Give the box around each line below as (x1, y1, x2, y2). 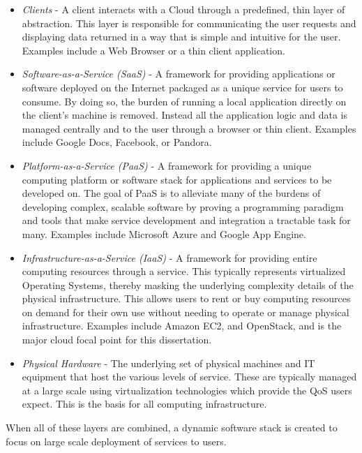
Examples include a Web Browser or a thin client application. (22, 43, 285, 57)
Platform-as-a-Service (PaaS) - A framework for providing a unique (22, 158, 312, 172)
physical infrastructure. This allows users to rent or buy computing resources (22, 291, 351, 306)
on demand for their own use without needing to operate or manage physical (22, 304, 349, 319)
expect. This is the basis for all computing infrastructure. (22, 396, 267, 411)
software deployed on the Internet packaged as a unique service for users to (22, 80, 343, 94)
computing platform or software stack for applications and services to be (22, 172, 332, 186)
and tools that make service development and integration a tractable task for (22, 213, 351, 228)
